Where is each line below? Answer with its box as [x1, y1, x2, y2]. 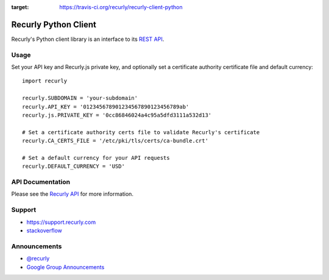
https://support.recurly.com [26, 218, 96, 226]
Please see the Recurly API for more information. [11, 190, 134, 198]
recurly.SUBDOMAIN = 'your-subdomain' [22, 95, 138, 102]
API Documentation [11, 178, 71, 186]
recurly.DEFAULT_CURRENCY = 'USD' [22, 163, 125, 170]
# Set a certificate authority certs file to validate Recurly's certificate [22, 129, 260, 135]
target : [11, 4, 29, 10]
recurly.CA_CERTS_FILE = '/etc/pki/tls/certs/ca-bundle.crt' [22, 137, 208, 145]
